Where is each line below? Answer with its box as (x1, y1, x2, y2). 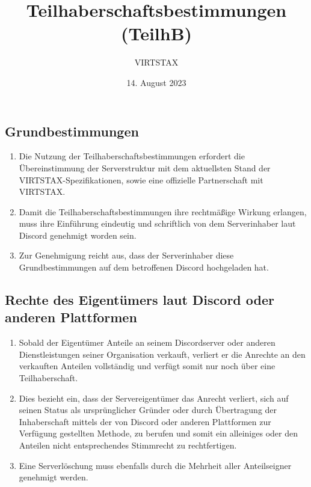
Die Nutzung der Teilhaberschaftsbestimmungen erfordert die (19, 150, 245, 162)
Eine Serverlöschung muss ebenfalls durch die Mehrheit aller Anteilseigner (19, 459, 292, 471)
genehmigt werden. (19, 471, 88, 483)
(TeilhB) (120, 21, 192, 46)
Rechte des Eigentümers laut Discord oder (5, 290, 274, 309)
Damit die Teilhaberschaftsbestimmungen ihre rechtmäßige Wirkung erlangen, (19, 205, 307, 218)
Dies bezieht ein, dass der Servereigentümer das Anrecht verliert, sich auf (19, 391, 289, 404)
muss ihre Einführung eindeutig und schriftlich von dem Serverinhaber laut (19, 217, 296, 230)
